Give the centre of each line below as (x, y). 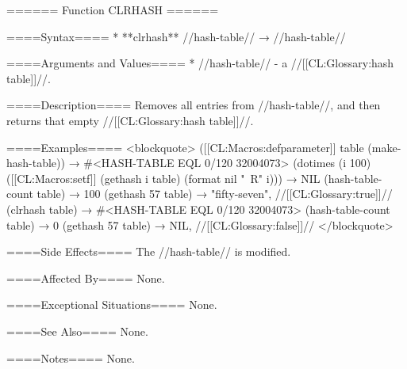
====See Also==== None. (77, 331)
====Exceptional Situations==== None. (112, 304)
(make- (384, 147)
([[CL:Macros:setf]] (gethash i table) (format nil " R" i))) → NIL (163, 178)
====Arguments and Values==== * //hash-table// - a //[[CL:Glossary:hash (200, 63)
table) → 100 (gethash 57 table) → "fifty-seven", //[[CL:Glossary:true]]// (215, 194)
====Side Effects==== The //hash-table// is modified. (149, 251)
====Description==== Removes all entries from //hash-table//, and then (194, 105)
